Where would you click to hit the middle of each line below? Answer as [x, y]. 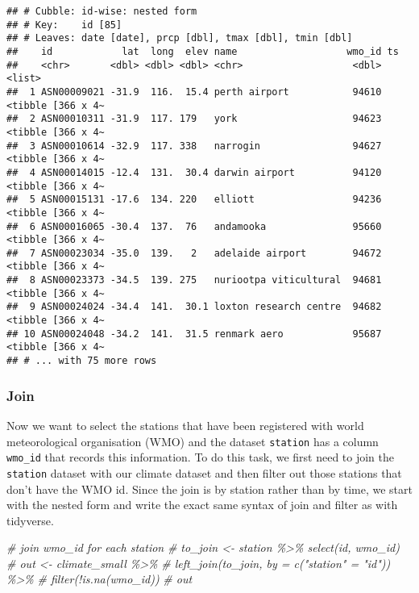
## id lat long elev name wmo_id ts [203, 51]
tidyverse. [30, 520]
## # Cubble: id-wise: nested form [102, 11]
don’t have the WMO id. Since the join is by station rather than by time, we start [209, 489]
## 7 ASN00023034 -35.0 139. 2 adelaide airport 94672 [194, 253]
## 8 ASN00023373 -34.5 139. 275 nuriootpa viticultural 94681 [194, 280]
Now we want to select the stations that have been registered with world [185, 425]
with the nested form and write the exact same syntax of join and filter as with [202, 505]
